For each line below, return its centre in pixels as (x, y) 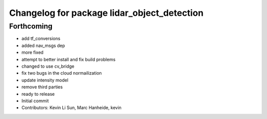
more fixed (33, 52)
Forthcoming (31, 26)
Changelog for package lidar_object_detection (106, 13)
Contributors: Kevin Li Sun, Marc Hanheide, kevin (71, 108)
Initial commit (35, 101)
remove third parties (42, 87)
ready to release (38, 94)
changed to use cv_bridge (48, 66)
